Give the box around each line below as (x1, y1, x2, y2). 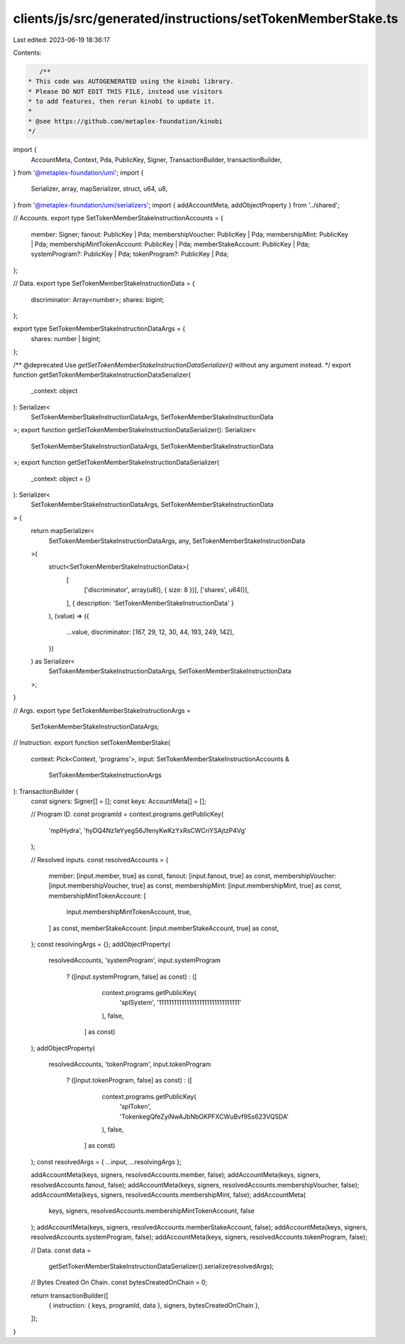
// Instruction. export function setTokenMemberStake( (13, 738, 170, 747)
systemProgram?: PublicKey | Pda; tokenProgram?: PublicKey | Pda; (30, 249, 229, 259)
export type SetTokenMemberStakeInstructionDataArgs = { (13, 324, 186, 333)
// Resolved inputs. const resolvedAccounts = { (30, 855, 169, 864)
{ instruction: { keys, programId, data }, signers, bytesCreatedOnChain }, (48, 1301, 260, 1310)
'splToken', (119, 1102, 152, 1111)
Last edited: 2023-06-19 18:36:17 (13, 36, 110, 44)
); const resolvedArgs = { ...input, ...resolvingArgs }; (30, 1157, 182, 1166)
